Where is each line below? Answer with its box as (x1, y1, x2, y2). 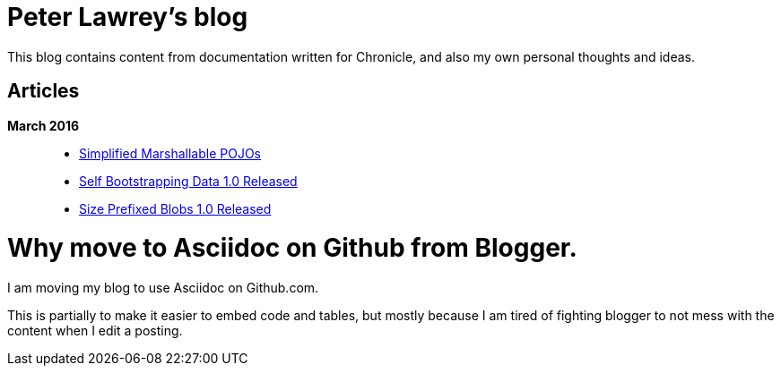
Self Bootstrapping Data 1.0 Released (79, 173, 298, 189)
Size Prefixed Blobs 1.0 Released (79, 200, 272, 216)
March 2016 (7, 117, 80, 133)
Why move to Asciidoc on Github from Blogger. (7, 233, 577, 264)
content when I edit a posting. (7, 323, 183, 339)
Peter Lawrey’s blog (7, 2, 248, 32)
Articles (7, 80, 80, 103)
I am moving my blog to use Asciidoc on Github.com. (7, 280, 319, 296)
